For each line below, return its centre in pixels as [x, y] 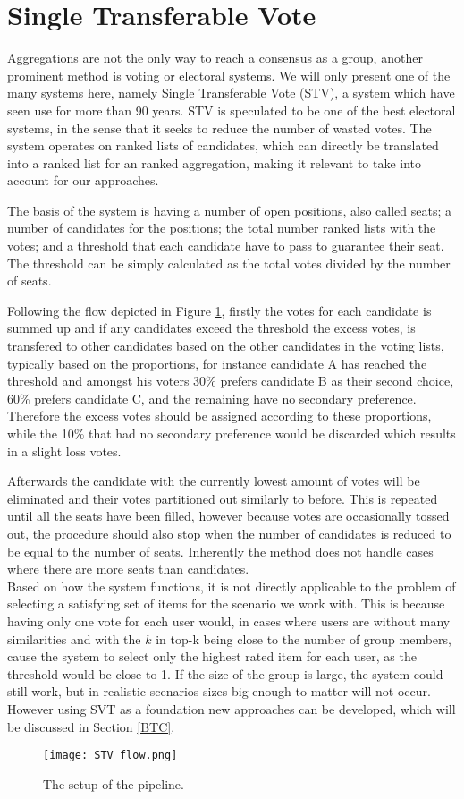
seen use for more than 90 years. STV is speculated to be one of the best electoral [232, 110]
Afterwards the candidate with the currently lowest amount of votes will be [214, 481]
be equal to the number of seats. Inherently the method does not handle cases [220, 551]
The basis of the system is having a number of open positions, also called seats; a [229, 210]
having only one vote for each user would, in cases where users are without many [229, 620]
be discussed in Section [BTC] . [91, 726]
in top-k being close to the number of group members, [304, 638]
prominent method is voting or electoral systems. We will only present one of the [229, 75]
